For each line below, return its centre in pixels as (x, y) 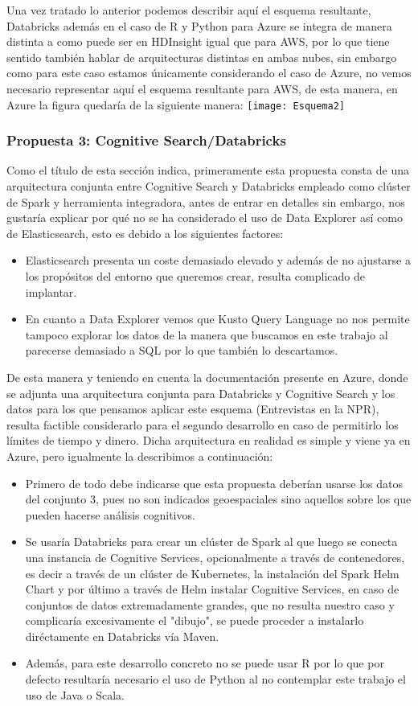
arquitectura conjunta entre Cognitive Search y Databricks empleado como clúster (209, 186)
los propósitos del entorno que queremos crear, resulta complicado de (195, 276)
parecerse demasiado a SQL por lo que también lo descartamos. (182, 350)
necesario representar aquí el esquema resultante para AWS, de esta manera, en (202, 88)
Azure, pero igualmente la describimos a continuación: (140, 456)
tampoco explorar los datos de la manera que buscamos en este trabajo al (207, 334)
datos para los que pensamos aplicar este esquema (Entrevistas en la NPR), (193, 409)
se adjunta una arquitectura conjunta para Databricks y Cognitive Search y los (201, 393)
